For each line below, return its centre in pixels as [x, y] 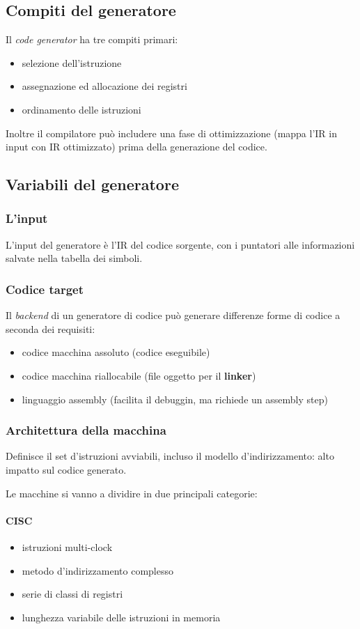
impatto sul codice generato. [66, 469]
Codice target [45, 289]
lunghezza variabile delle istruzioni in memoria [121, 617]
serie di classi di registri [72, 594]
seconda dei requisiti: [50, 328]
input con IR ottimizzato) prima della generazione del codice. [136, 147]
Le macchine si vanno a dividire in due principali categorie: [132, 493]
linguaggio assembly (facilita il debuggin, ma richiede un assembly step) [175, 399]
